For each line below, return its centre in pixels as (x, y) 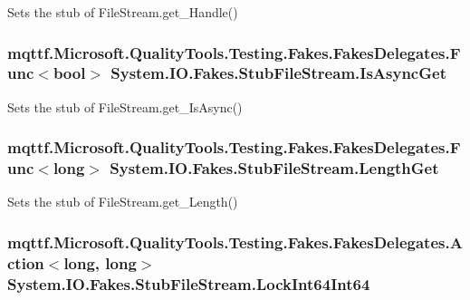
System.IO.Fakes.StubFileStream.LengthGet (274, 168)
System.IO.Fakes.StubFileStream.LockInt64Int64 (189, 283)
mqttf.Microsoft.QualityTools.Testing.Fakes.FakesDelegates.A (235, 242)
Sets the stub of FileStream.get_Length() (123, 202)
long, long (100, 262)
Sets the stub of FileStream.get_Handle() (123, 12)
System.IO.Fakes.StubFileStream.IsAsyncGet (278, 73)
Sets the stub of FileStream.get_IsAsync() (125, 106)
